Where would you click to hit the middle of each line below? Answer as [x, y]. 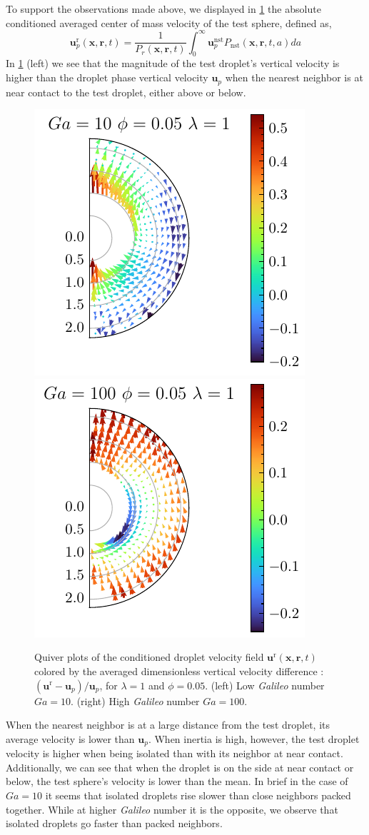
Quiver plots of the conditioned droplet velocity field [149, 657]
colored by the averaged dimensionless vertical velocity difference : [179, 670]
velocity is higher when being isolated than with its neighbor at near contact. [175, 753]
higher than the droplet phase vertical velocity [107, 77]
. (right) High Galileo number [135, 700]
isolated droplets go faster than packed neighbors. [114, 823]
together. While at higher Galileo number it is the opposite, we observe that [172, 809]
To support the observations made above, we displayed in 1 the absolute [163, 9]
